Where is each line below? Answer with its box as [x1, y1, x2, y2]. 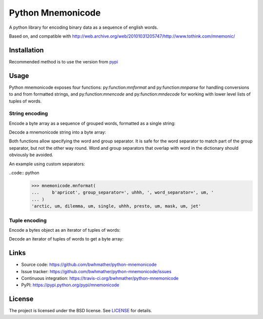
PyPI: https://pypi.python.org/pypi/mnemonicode [21, 282, 119, 288]
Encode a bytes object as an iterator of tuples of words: [9, 227, 121, 233]
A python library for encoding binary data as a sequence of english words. [9, 24, 158, 30]
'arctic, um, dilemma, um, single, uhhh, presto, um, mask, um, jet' [31, 203, 201, 209]
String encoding [9, 110, 48, 117]
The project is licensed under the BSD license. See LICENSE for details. [9, 308, 152, 314]
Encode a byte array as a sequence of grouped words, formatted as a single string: [9, 120, 176, 126]
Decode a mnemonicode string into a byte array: [9, 129, 107, 135]
